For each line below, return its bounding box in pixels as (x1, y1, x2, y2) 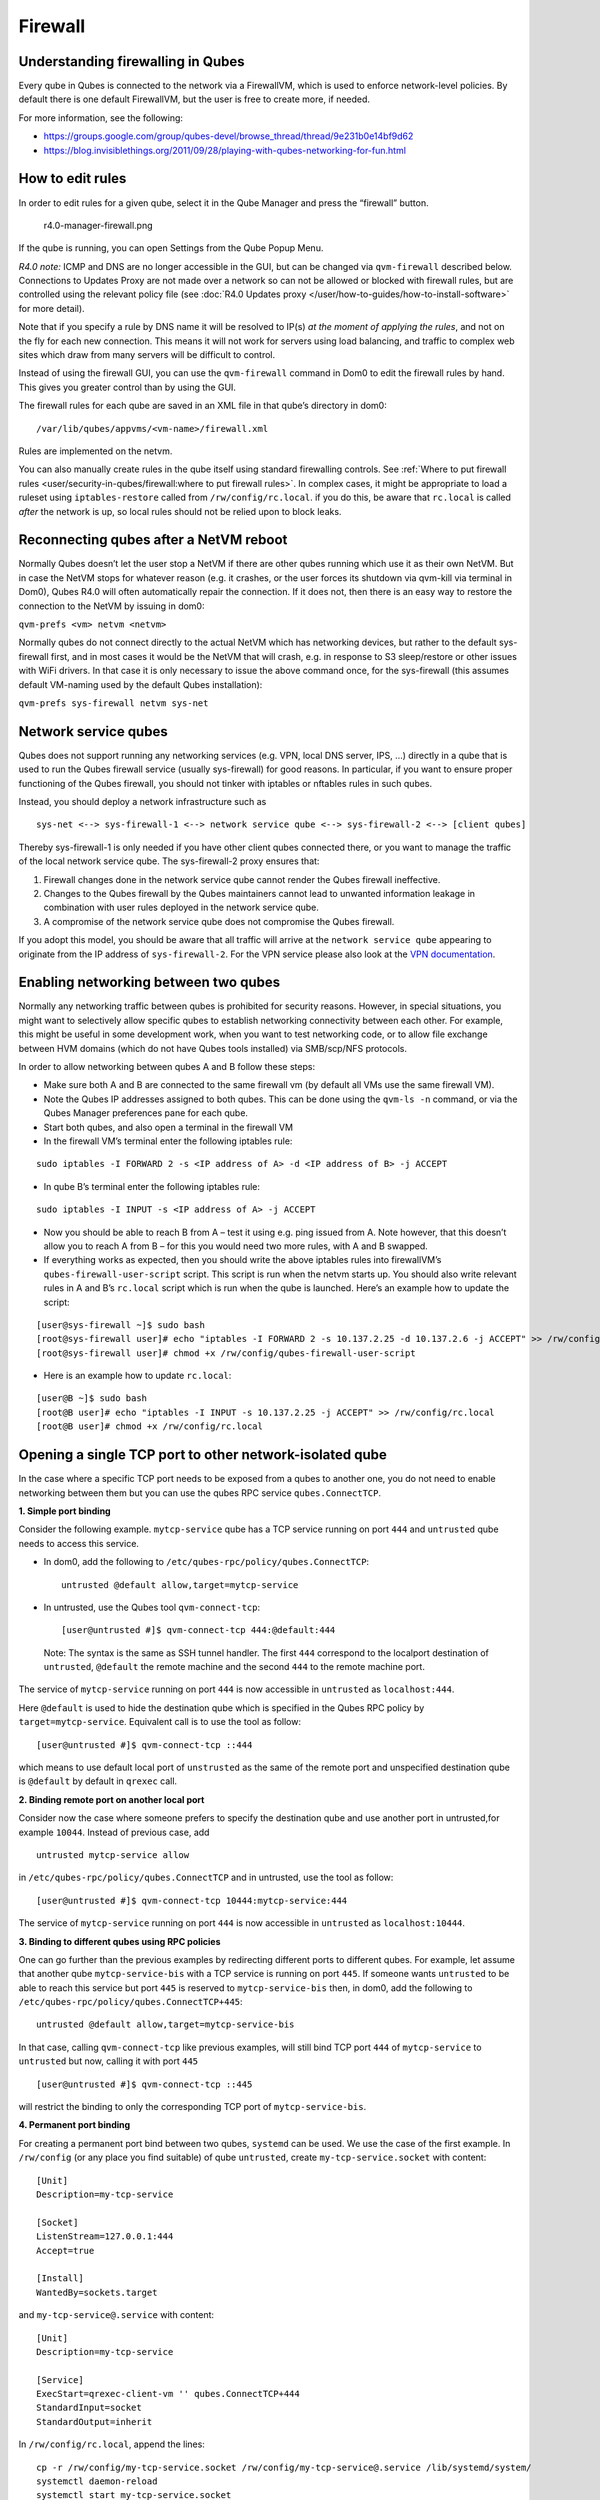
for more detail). (18, 302, 85, 314)
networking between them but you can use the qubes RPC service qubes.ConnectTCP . (18, 1486, 382, 1499)
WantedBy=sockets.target (36, 2286, 158, 2298)
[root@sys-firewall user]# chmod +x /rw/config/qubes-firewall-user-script (36, 1347, 416, 1359)
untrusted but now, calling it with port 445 (18, 2055, 199, 2067)
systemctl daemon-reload (36, 2476, 158, 2487)
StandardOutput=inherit (36, 2416, 153, 2427)
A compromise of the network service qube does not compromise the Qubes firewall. (43, 915, 395, 927)
